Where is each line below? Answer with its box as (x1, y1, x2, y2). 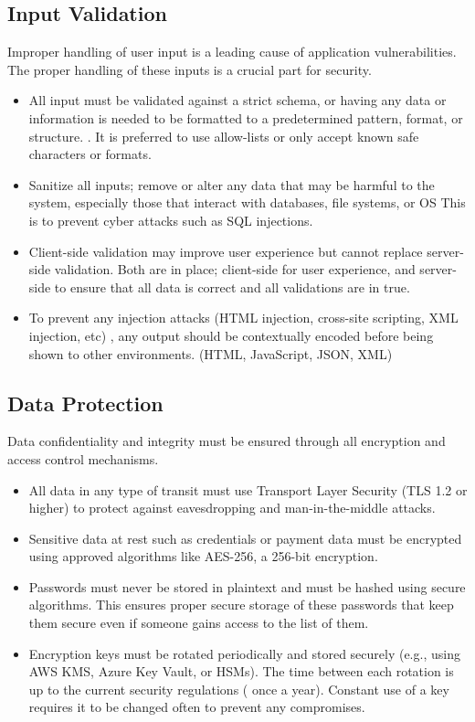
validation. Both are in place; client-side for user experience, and (54, 260, 416, 279)
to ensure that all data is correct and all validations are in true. (54, 277, 410, 296)
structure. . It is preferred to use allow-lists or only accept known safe (28, 126, 419, 145)
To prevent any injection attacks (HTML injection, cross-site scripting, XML (28, 308, 459, 327)
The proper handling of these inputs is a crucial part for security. (7, 59, 372, 79)
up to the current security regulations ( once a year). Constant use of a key (28, 679, 449, 698)
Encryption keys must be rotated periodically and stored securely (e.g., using (28, 643, 460, 663)
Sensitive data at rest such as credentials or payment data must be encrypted (28, 528, 462, 547)
